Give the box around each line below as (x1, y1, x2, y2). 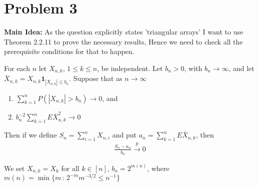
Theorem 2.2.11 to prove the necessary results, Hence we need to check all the (4, 36, 243, 46)
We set (4, 162, 25, 173)
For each (4, 62, 30, 73)
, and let (228, 62, 254, 73)
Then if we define (4, 129, 57, 140)
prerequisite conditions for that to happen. (4, 46, 134, 56)
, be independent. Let (97, 62, 163, 73)
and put (112, 129, 136, 140)
